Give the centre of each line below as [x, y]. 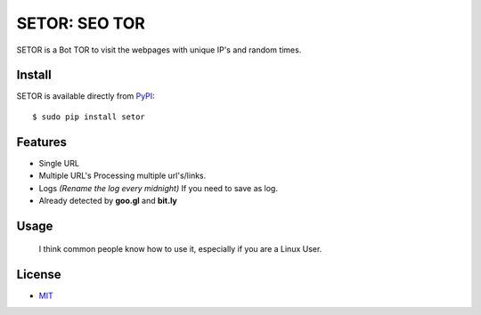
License [39, 275]
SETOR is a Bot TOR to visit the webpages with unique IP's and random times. [159, 50]
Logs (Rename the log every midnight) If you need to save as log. [158, 188]
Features [41, 142]
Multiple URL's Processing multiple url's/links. [122, 176]
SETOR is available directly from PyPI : [86, 96]
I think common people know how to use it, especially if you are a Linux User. [180, 249]
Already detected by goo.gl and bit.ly [108, 200]
